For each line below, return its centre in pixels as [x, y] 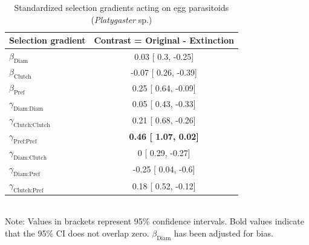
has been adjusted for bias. [223, 233]
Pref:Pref [25, 142]
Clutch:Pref [28, 191]
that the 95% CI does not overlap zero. [77, 233]
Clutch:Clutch [32, 126]
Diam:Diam [28, 109]
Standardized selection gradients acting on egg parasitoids [122, 7]
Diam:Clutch [30, 158]
